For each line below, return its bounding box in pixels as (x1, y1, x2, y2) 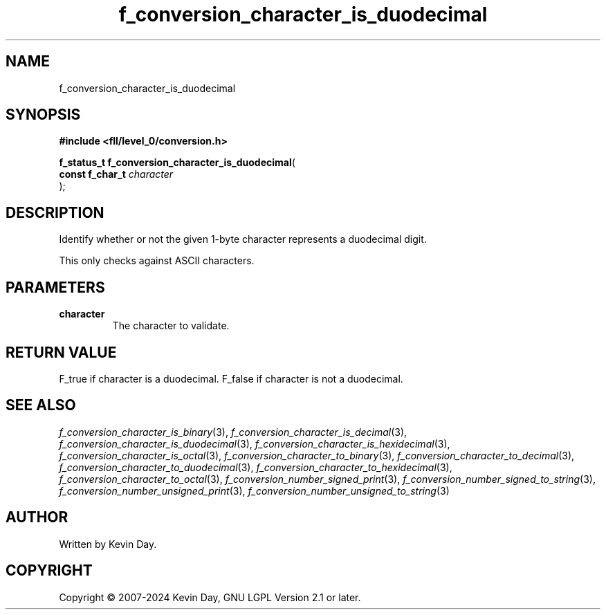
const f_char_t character (59, 168, 174, 181)
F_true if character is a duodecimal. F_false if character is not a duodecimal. (59, 372, 403, 385)
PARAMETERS (6, 278, 105, 296)
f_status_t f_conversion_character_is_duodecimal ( (59, 156, 295, 169)
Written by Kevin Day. (59, 538, 157, 550)
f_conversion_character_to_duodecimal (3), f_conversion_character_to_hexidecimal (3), (59, 461, 452, 473)
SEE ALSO (6, 396, 76, 414)
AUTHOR (6, 508, 68, 526)
